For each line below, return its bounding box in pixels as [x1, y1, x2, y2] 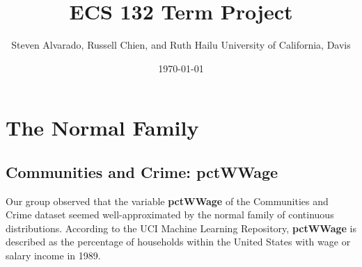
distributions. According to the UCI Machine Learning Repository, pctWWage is [6, 220, 356, 235]
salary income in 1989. [6, 248, 101, 263]
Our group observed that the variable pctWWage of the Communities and [6, 193, 329, 208]
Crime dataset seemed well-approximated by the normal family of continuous [6, 207, 334, 222]
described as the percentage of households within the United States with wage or [6, 234, 351, 249]
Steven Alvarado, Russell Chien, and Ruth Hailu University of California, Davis [11, 38, 351, 52]
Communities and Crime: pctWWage [6, 161, 278, 182]
